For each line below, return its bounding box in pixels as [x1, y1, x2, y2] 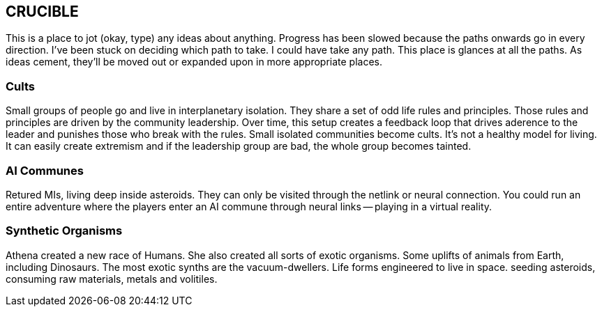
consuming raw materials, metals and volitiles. [6, 272, 218, 285]
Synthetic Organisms [6, 224, 123, 238]
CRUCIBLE [6, 3, 79, 20]
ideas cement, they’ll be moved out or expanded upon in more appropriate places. [6, 56, 383, 68]
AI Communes [6, 163, 84, 178]
